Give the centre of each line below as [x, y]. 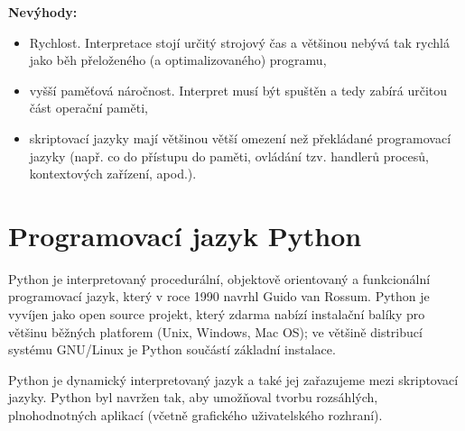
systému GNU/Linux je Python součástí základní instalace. [172, 349]
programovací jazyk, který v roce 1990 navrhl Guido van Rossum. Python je [219, 296]
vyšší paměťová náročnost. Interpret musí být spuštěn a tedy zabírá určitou [238, 90]
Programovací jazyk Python [185, 235]
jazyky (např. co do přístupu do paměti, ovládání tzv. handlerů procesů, [229, 156]
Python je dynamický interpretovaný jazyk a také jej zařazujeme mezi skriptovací [233, 379]
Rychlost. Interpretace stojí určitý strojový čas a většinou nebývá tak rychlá [239, 42]
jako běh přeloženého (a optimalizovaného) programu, [178, 60]
